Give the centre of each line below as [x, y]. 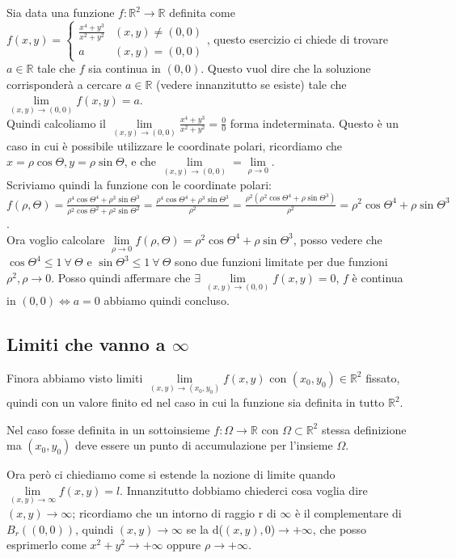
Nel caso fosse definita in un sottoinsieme [108, 429]
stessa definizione [364, 429]
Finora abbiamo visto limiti [75, 377]
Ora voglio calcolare [56, 239]
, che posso [340, 528]
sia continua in [125, 68]
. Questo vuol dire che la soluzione [286, 68]
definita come [202, 12]
